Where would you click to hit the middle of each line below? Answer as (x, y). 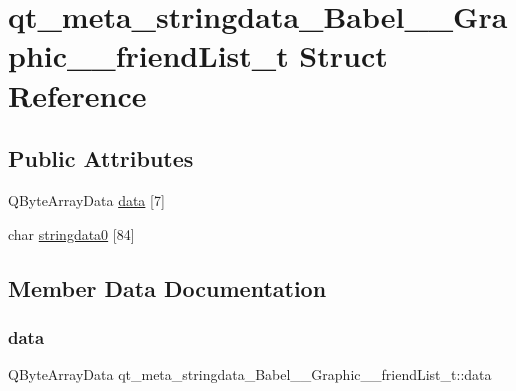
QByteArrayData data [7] (86, 199)
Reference (77, 94)
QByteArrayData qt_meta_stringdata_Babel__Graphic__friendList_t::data (250, 374)
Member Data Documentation (167, 287)
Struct (343, 55)
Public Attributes (101, 158)
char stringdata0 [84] (71, 233)
